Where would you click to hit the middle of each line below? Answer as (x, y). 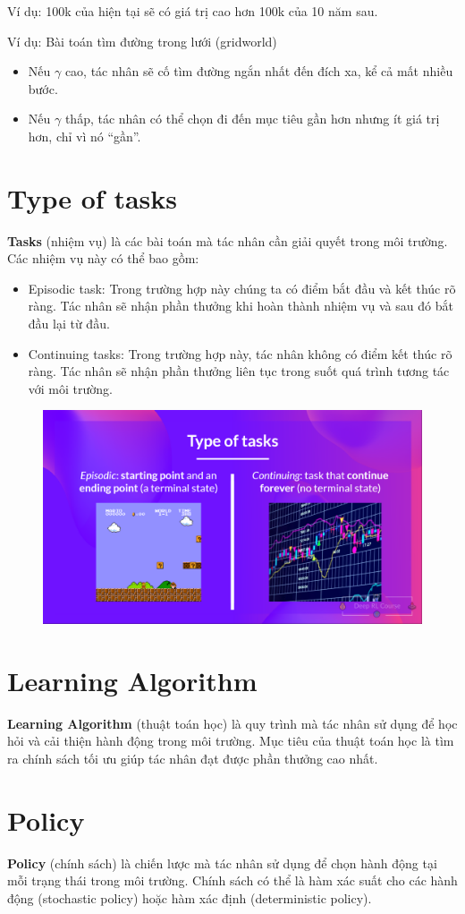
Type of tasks (93, 197)
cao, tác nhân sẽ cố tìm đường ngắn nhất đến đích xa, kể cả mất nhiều (259, 71)
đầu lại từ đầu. (69, 324)
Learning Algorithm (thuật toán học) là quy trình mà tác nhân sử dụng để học (232, 723)
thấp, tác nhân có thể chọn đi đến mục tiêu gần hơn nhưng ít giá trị (252, 119)
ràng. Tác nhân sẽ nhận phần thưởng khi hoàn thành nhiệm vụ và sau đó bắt (241, 306)
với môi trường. (70, 388)
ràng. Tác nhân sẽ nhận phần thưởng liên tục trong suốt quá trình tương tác (239, 371)
